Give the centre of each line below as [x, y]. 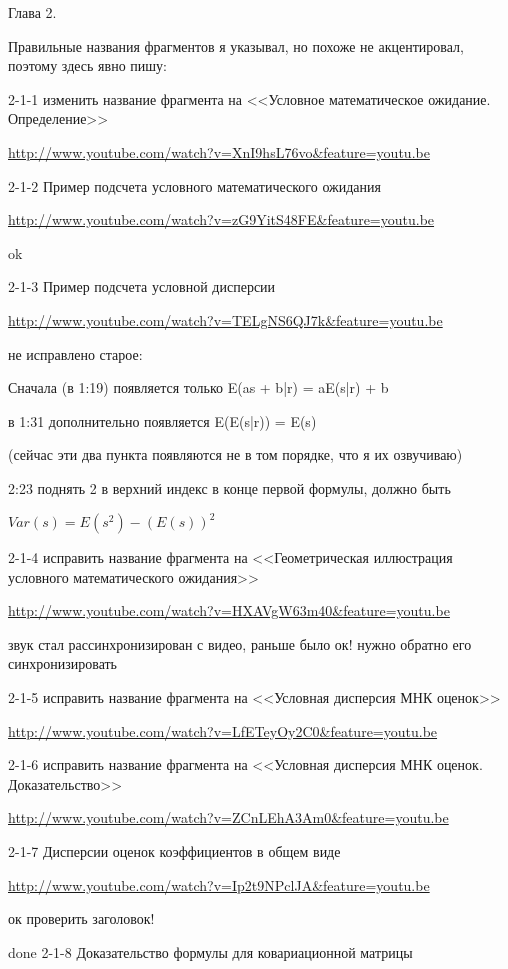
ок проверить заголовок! [81, 918]
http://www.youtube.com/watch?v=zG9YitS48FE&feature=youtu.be [221, 219]
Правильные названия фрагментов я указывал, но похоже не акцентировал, [236, 45]
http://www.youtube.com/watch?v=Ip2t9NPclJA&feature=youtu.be [219, 884]
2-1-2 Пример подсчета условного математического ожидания [194, 185]
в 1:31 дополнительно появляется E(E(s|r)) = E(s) [162, 420]
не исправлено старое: [75, 353]
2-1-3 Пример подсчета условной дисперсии [142, 286]
